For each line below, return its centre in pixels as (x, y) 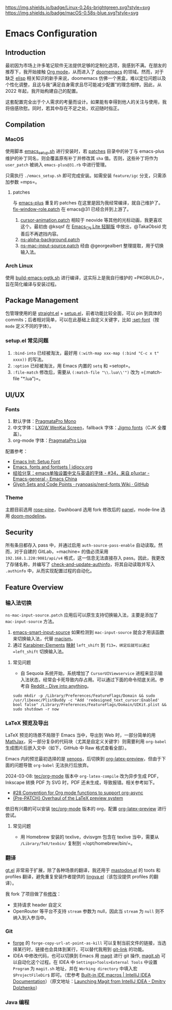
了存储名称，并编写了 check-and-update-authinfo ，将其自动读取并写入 (80, 564)
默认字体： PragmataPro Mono (45, 421)
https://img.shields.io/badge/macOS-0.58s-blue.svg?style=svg (72, 13)
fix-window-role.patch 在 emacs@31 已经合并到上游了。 (72, 209)
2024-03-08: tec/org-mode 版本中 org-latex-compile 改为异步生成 (76, 776)
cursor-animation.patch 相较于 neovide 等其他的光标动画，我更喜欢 (91, 220)
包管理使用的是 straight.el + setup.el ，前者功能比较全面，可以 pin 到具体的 (84, 313)
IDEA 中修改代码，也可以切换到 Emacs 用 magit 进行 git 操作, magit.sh (86, 956)
